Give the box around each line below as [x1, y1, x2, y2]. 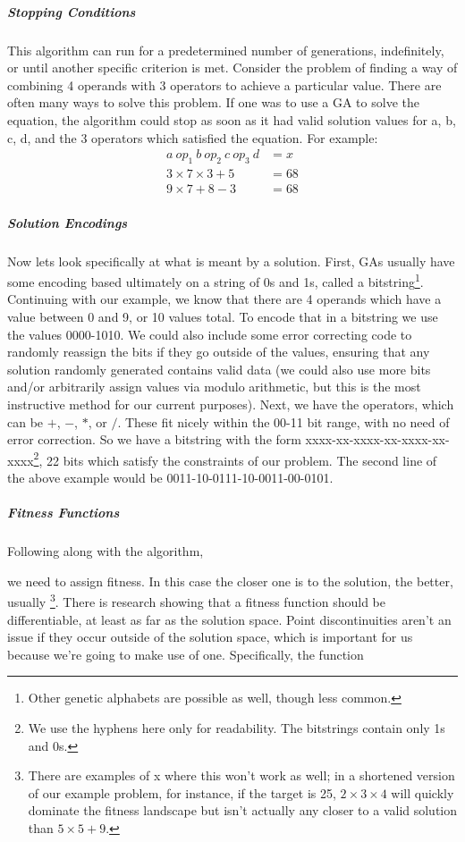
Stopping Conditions [7, 2, 136, 21]
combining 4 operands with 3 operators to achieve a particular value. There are [7, 75, 442, 94]
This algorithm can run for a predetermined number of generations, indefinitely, [7, 40, 444, 59]
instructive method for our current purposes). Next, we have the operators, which [7, 394, 454, 413]
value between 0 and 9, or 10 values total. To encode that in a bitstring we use [7, 307, 438, 326]
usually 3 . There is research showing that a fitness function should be [7, 590, 386, 611]
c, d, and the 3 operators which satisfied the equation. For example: [7, 128, 378, 147]
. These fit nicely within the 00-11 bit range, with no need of [117, 412, 450, 431]
